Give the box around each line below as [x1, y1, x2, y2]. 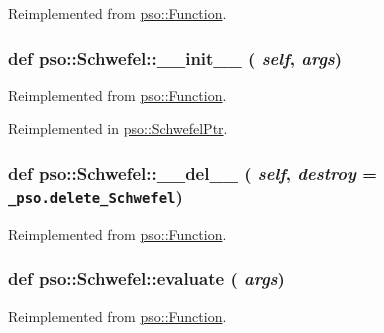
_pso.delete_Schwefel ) [8, 183, 183, 208]
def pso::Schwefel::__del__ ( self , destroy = [8, 160, 377, 185]
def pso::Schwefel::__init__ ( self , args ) [8, 45, 343, 70]
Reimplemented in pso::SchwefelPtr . [8, 118, 228, 139]
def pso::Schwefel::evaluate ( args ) [8, 266, 285, 291]
